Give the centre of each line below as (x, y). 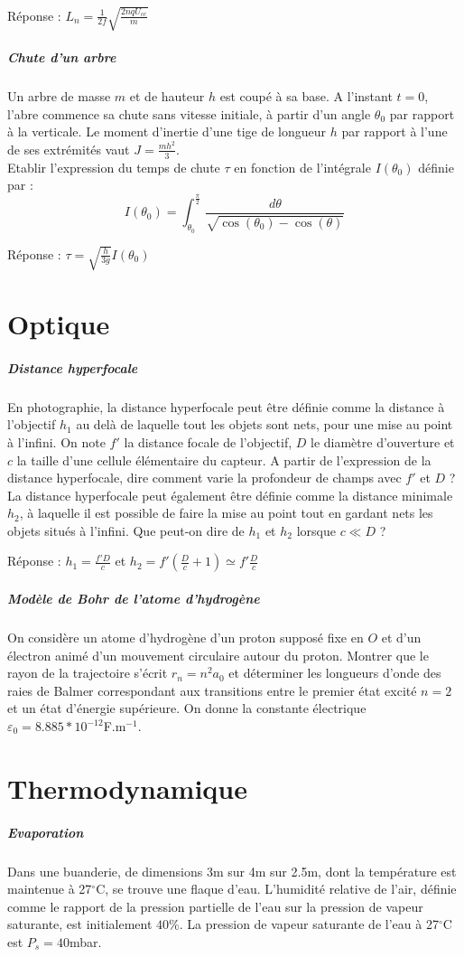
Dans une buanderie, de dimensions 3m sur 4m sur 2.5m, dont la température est (232, 871)
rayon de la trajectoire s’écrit (88, 673)
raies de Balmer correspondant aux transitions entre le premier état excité (212, 690)
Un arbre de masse (59, 96)
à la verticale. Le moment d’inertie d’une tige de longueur (167, 131)
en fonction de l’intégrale (302, 167)
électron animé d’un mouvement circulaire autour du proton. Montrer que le (218, 655)
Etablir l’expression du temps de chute (114, 167)
